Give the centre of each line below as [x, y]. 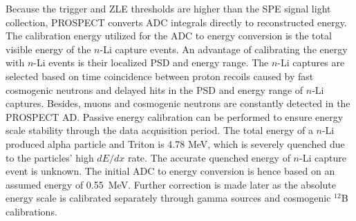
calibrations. [31, 211]
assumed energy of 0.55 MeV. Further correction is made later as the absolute [171, 184]
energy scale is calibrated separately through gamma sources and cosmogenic [168, 198]
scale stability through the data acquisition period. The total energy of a [159, 130]
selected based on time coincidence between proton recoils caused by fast [160, 76]
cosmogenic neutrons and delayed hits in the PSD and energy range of [154, 89]
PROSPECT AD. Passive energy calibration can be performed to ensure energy [175, 116]
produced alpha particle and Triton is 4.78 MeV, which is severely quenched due [175, 143]
